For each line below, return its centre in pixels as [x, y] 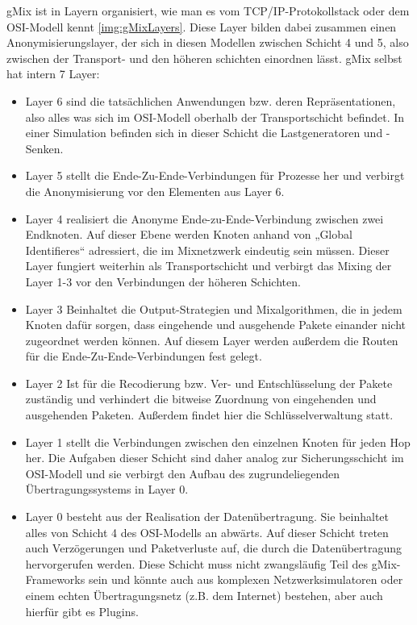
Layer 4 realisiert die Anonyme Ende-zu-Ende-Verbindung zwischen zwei [204, 218]
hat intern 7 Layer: [53, 74]
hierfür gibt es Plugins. [82, 611]
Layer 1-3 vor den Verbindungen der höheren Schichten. [163, 281]
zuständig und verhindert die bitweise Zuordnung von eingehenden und [201, 399]
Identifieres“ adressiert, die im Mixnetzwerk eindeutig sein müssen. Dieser [207, 250]
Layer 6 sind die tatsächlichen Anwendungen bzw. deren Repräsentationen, [211, 100]
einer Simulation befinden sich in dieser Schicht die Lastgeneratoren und [204, 133]
